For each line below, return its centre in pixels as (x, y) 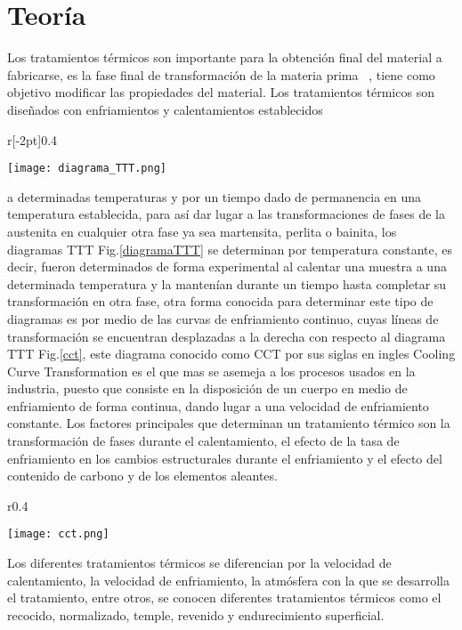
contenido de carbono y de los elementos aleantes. (142, 476)
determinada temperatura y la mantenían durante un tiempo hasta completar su (227, 283)
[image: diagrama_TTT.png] (87, 169)
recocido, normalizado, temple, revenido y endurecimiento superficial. (196, 614)
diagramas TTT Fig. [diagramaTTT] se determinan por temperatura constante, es (230, 249)
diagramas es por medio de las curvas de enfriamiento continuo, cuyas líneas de (223, 318)
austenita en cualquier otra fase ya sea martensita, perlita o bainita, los (202, 231)
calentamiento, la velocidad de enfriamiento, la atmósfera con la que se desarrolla (228, 580)
